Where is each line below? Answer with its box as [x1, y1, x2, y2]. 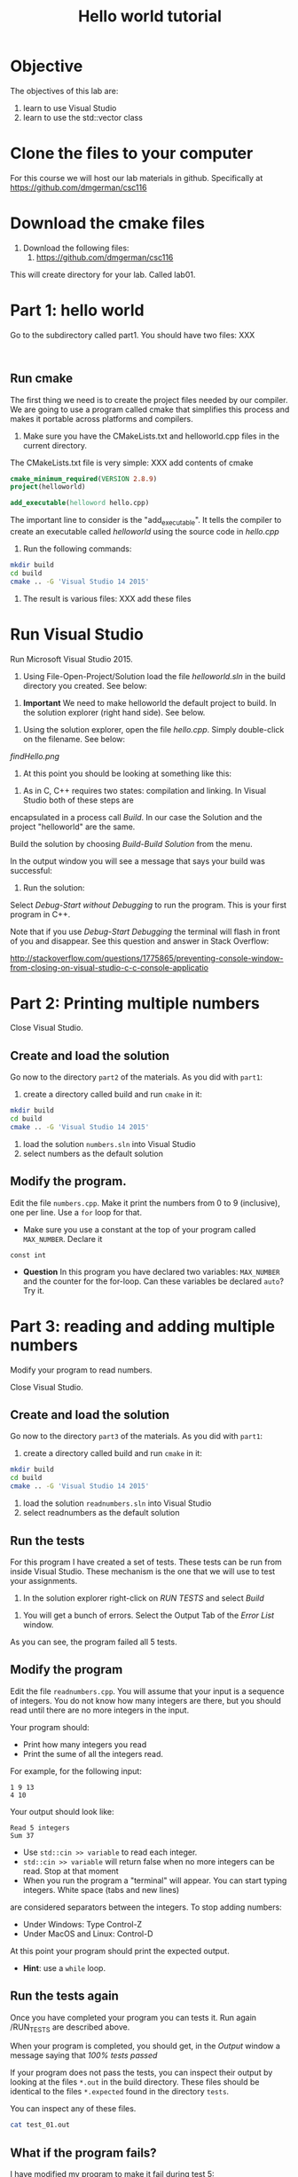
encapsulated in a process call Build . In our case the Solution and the [10, 811, 263, 822]
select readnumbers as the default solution [22, 1508, 180, 1518]
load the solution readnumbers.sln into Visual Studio [22, 1498, 212, 1508]
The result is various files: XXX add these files [22, 593, 192, 604]
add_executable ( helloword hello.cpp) [10, 499, 150, 508]
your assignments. [10, 1575, 78, 1586]
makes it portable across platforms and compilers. [10, 413, 193, 424]
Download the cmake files [10, 213, 205, 234]
